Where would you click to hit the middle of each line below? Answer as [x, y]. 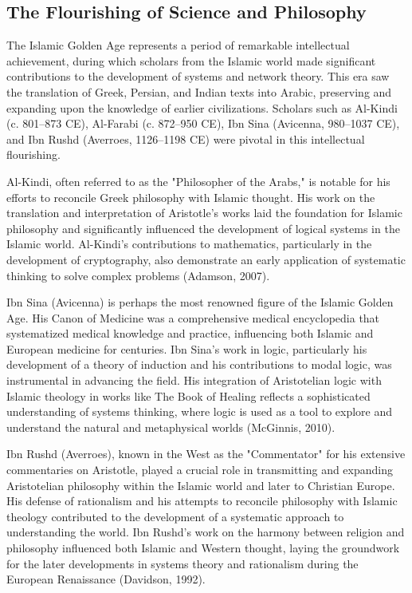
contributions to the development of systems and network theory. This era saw [198, 76]
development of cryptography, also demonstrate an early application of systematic [206, 259]
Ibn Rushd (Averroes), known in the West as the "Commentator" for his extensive [206, 454]
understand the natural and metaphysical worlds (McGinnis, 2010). [171, 427]
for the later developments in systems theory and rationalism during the [182, 563]
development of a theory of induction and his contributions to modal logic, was [199, 364]
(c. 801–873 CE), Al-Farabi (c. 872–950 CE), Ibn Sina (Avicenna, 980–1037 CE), [203, 123]
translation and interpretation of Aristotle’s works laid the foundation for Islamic [204, 213]
